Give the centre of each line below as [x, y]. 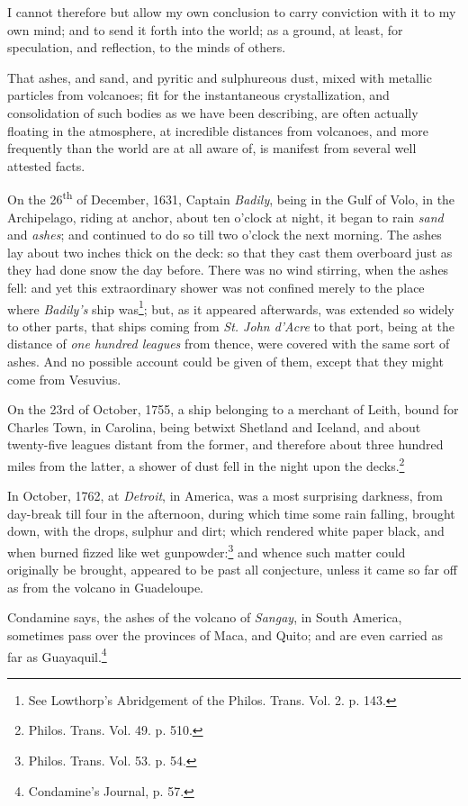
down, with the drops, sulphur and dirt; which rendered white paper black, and [226, 531]
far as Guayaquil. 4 [57, 655]
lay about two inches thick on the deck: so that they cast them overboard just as [230, 252]
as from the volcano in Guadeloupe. [106, 587]
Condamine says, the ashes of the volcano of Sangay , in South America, [205, 617]
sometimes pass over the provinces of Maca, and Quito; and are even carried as [225, 635]
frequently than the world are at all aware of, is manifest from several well [212, 148]
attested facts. [46, 165]
